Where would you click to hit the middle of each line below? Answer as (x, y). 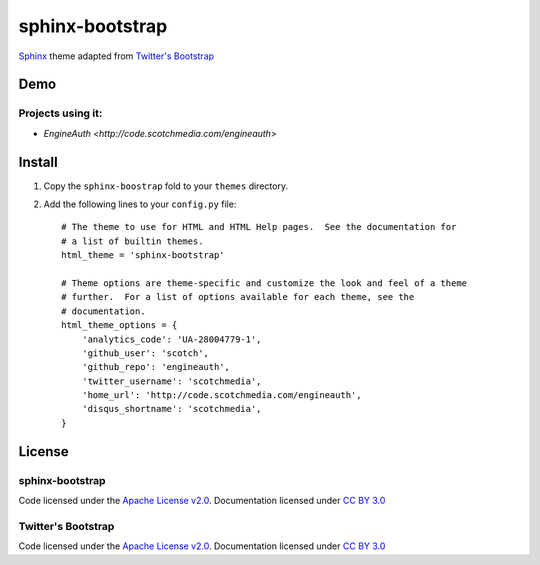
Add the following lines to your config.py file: (140, 204)
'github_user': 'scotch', (145, 353)
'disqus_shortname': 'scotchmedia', (171, 409)
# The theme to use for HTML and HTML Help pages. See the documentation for (259, 227)
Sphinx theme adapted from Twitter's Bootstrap (116, 56)
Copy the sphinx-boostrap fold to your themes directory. (166, 186)
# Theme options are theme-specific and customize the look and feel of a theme (264, 283)
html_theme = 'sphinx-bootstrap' (143, 255)
